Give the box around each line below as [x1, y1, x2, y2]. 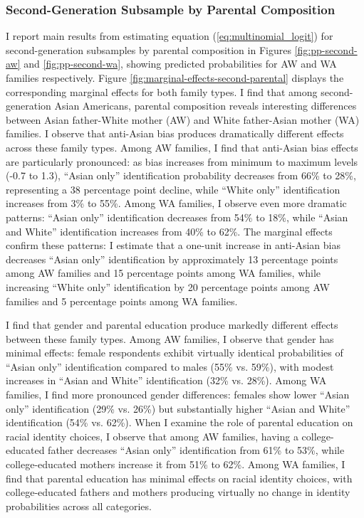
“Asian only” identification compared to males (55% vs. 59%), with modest [6, 359, 334, 374]
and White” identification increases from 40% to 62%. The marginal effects [6, 223, 333, 238]
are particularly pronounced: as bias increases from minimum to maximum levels [6, 154, 358, 169]
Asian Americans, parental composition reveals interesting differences [54, 98, 357, 113]
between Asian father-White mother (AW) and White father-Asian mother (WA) [6, 112, 360, 127]
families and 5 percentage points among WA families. [6, 293, 238, 308]
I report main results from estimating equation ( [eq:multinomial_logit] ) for [6, 28, 333, 43]
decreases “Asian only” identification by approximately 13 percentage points [6, 251, 338, 266]
